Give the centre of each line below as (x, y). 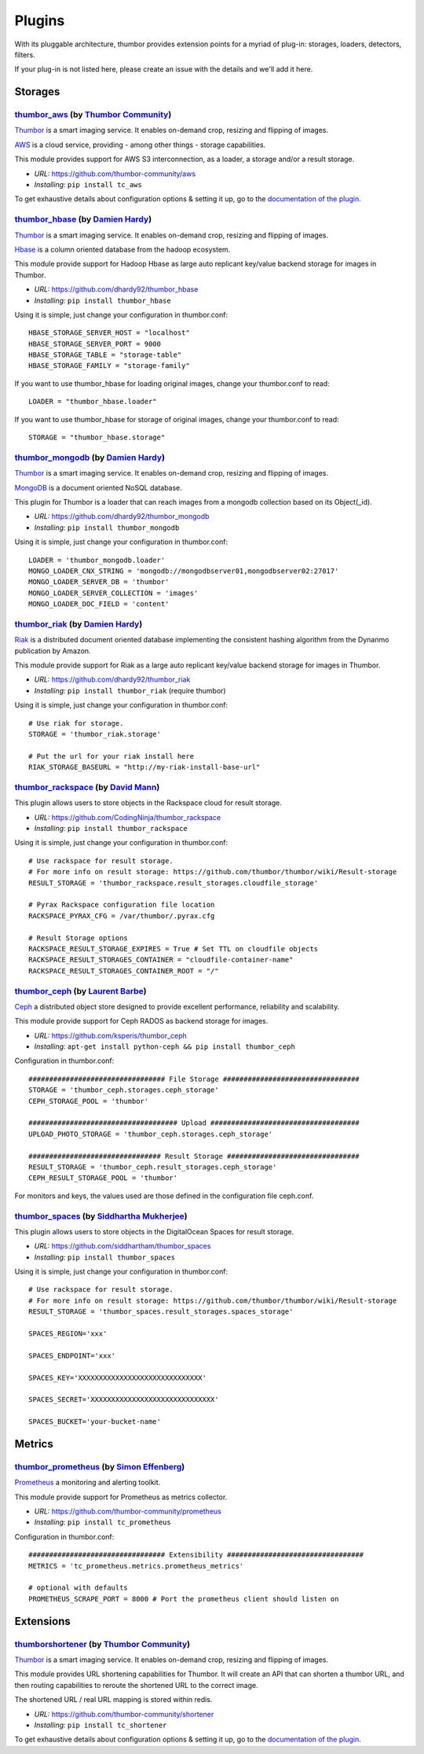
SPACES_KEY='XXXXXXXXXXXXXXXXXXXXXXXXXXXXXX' (118, 1377)
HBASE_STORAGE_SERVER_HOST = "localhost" (109, 333)
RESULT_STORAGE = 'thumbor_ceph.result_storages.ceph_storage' (153, 1167)
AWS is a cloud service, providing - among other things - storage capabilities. (140, 145)
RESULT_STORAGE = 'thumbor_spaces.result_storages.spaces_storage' (161, 1312)
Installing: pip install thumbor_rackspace (111, 829)
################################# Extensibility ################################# (196, 1555)
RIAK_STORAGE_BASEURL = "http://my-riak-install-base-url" (144, 767)
